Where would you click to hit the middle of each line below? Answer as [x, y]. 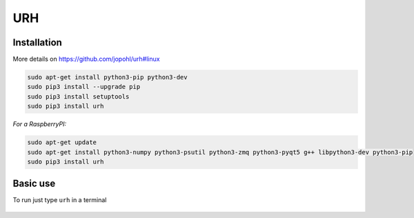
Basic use [34, 184]
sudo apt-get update [62, 142]
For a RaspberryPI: [40, 124]
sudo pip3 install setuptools [78, 96]
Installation [37, 42]
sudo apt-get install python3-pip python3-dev [107, 77]
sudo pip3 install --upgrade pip [84, 87]
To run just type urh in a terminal [60, 200]
